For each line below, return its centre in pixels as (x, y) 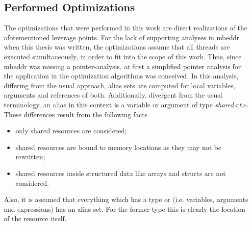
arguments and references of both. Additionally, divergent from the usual (113, 95)
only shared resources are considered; (71, 131)
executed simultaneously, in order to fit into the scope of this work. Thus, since (123, 56)
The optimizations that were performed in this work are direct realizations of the (126, 28)
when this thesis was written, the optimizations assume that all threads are (117, 47)
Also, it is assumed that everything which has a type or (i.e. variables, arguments (126, 199)
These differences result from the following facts (76, 114)
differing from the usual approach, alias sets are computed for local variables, (120, 85)
